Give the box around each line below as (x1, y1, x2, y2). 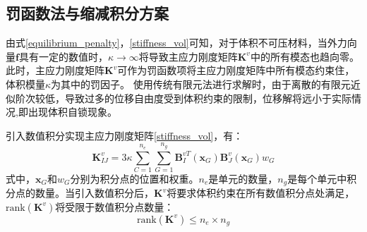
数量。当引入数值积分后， (35, 185, 154, 200)
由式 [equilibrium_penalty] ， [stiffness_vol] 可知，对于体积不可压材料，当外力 (6, 35, 347, 50)
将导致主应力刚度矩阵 (138, 49, 238, 63)
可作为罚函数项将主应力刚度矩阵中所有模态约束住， (117, 63, 355, 78)
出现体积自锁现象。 (28, 104, 117, 119)
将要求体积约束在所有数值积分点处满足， (167, 185, 355, 200)
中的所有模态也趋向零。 (250, 49, 359, 63)
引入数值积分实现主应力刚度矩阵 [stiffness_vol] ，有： (6, 128, 243, 142)
